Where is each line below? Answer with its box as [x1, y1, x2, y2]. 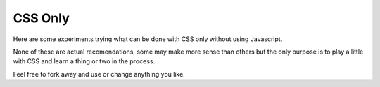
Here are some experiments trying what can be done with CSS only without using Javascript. [13, 35, 283, 43]
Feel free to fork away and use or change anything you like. [13, 70, 186, 78]
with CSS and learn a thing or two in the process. [13, 57, 155, 65]
